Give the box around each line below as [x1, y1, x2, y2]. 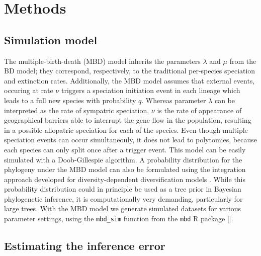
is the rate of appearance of [157, 105, 242, 115]
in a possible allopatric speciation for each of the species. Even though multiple [4, 124, 248, 135]
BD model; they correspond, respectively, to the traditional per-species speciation [4, 65, 255, 76]
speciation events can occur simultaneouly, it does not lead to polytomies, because [4, 134, 257, 145]
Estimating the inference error [4, 238, 165, 253]
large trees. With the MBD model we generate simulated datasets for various [4, 203, 241, 214]
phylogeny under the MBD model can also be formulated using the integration [4, 164, 246, 175]
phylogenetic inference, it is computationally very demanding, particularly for [4, 193, 243, 204]
